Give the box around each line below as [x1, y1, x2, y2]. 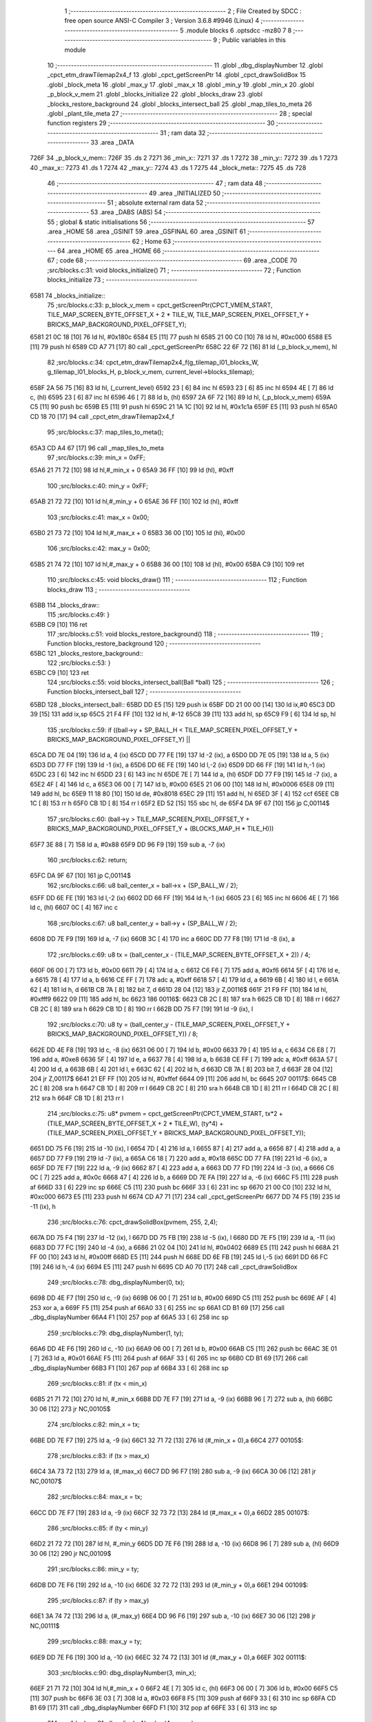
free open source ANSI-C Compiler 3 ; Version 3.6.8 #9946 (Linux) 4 [64, 17, 260, 25]
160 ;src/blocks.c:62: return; [47, 855, 127, 864]
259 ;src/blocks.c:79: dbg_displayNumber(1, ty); [47, 1329, 184, 1337]
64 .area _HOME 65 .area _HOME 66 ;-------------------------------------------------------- [57, 247, 320, 255]
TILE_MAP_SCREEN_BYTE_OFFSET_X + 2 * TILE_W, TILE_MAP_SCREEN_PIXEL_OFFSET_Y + [47, 311, 310, 319]
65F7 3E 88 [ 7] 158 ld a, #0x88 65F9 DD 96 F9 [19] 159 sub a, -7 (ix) [30, 840, 225, 849]
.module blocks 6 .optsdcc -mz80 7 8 [185, 26, 292, 34]
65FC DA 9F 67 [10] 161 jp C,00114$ [30, 871, 131, 880]
